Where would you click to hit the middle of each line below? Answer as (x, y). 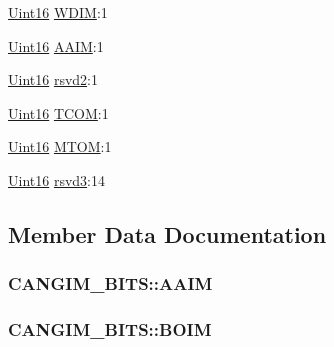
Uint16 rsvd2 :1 (53, 79)
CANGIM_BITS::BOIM (110, 329)
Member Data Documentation (167, 233)
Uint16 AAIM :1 (56, 45)
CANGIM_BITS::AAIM (110, 283)
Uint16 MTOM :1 (60, 146)
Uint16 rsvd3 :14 (56, 179)
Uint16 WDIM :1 (58, 12)
